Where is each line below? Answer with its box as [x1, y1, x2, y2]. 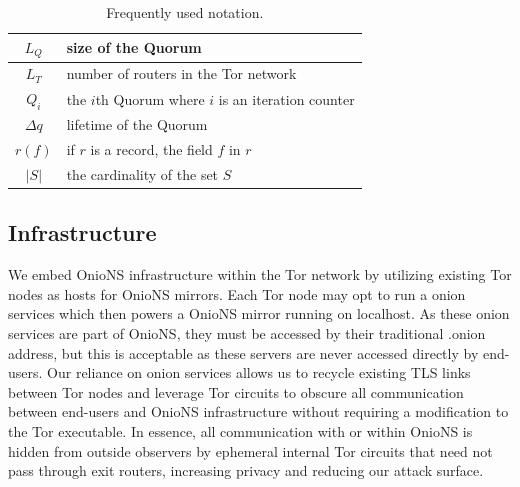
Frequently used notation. [106, 2, 264, 22]
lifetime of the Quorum [66, 114, 208, 135]
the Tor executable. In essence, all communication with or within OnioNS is [8, 420, 473, 441]
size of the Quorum [66, 37, 202, 58]
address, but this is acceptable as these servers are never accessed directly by [8, 342, 479, 363]
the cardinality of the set [66, 163, 219, 184]
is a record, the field [90, 139, 213, 160]
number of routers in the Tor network [66, 63, 297, 84]
